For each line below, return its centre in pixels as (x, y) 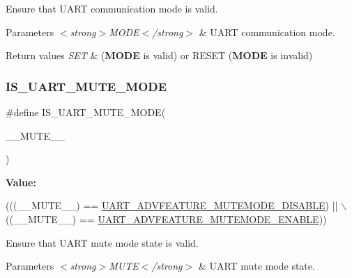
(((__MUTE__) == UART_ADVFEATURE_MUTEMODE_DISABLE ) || (172, 205)
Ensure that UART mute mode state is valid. (102, 242)
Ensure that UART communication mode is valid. (112, 8)
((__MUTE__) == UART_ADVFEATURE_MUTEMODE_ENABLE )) (166, 219)
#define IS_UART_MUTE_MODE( (86, 112)
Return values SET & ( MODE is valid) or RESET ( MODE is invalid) (159, 55)
